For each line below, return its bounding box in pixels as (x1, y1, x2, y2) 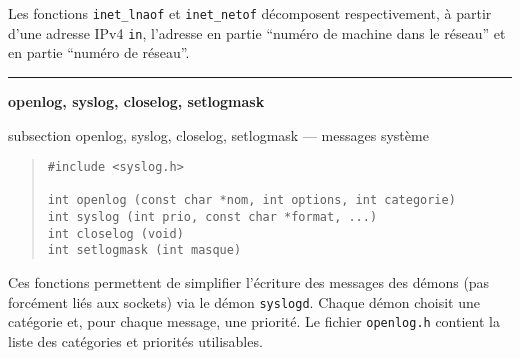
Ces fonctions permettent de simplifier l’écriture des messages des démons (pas (8, 272, 490, 293)
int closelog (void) (47, 226, 184, 241)
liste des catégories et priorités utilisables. (8, 330, 263, 351)
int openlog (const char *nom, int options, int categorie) (47, 193, 456, 208)
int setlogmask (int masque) (47, 243, 242, 258)
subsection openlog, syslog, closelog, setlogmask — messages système (8, 124, 429, 145)
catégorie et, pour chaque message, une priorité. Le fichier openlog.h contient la (8, 311, 500, 332)
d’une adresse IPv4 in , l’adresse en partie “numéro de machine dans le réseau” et (8, 22, 506, 43)
